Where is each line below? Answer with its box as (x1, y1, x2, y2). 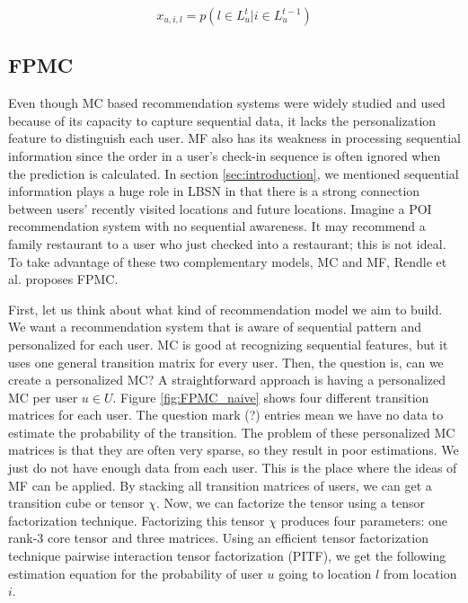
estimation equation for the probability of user (8, 563, 263, 582)
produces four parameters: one (280, 510, 448, 529)
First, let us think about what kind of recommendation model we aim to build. (8, 299, 443, 318)
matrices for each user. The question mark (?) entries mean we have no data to (8, 405, 444, 424)
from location (383, 563, 457, 582)
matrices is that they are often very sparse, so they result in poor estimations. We (8, 440, 459, 459)
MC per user (8, 387, 78, 406)
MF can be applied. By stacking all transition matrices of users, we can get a (8, 475, 432, 494)
